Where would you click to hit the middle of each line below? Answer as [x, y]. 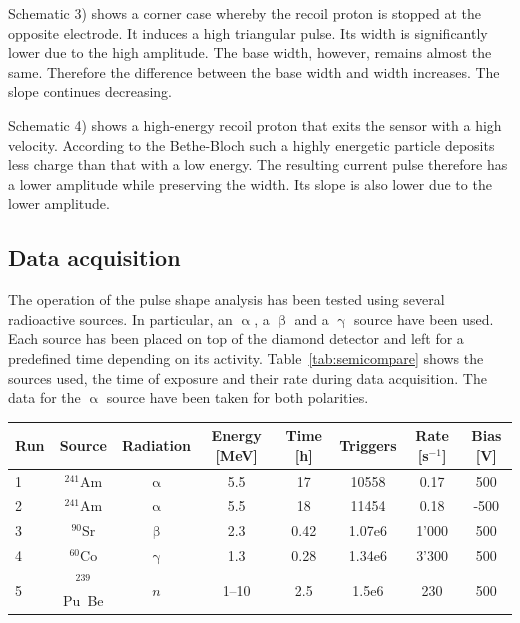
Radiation [156, 445]
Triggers [368, 445]
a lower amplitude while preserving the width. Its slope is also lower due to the [250, 183]
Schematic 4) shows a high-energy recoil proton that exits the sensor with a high [255, 124]
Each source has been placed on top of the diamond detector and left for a [236, 338]
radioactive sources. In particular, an [120, 318]
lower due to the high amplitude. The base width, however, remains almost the [250, 52]
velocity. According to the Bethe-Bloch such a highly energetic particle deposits [251, 144]
